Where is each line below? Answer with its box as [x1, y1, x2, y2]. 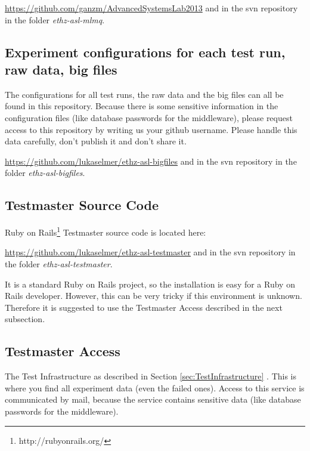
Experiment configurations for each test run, [5, 42, 286, 61]
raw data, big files [5, 60, 117, 78]
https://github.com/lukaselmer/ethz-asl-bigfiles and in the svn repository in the [5, 155, 297, 167]
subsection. [5, 313, 45, 325]
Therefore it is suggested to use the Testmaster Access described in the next [5, 301, 283, 313]
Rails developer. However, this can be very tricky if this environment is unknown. [5, 289, 302, 302]
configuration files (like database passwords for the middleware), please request [5, 111, 293, 123]
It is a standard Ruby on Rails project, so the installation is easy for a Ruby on [5, 277, 295, 290]
